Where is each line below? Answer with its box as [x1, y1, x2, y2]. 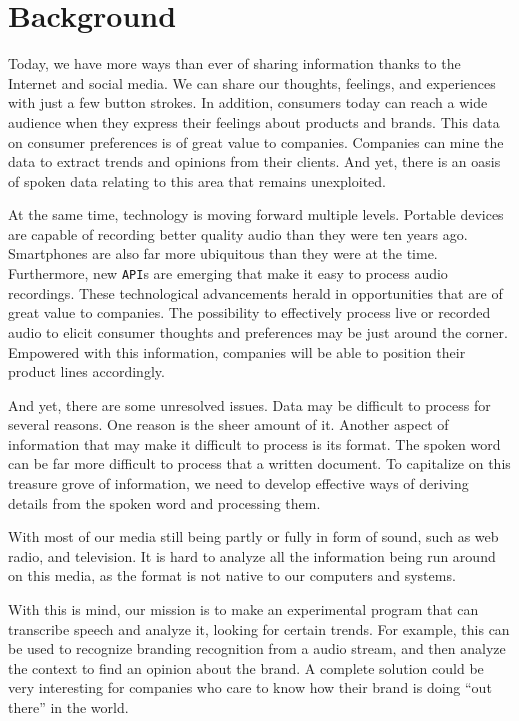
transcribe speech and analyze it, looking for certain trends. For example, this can [8, 618, 510, 639]
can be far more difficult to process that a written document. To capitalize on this [8, 453, 511, 474]
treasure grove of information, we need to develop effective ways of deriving [8, 473, 469, 494]
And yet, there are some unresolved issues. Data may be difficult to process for [8, 394, 491, 415]
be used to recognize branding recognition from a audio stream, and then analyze [8, 638, 506, 659]
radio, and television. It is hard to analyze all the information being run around [8, 545, 496, 566]
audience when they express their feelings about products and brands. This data [8, 111, 500, 132]
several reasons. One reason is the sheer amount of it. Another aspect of [8, 414, 449, 435]
